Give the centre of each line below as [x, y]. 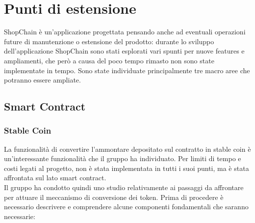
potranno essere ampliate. [42, 80]
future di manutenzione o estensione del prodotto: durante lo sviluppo [109, 41]
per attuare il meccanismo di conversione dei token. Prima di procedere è [114, 197]
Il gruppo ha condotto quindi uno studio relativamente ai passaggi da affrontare [124, 187]
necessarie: [20, 216]
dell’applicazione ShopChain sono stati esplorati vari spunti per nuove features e [124, 51]
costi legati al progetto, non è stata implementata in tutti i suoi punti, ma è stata [127, 168]
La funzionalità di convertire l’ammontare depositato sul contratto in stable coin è [127, 149]
